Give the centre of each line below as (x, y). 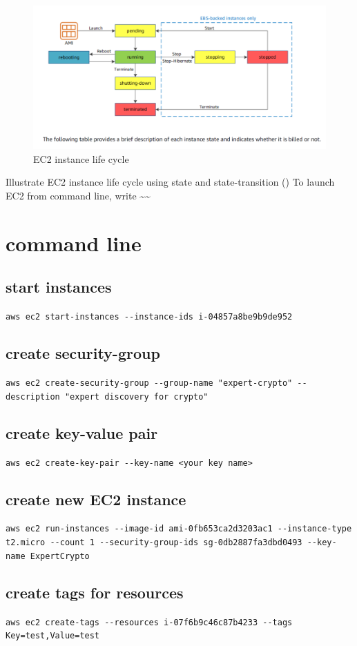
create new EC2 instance (96, 499)
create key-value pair (82, 432)
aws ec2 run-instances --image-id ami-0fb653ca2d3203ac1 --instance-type (179, 529)
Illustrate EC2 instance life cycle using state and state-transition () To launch (170, 182)
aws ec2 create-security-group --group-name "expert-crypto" (149, 383)
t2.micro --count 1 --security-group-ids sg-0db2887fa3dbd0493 (154, 543)
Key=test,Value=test (53, 636)
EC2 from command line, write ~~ (78, 196)
